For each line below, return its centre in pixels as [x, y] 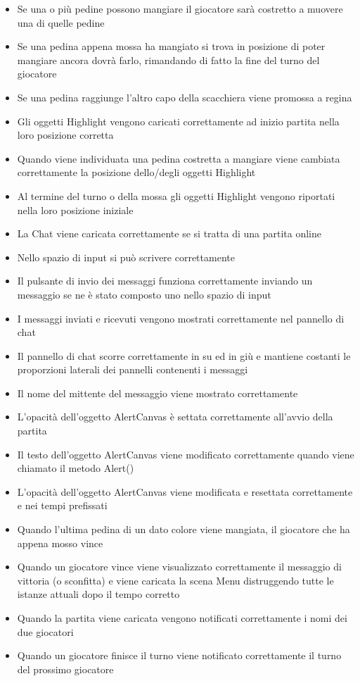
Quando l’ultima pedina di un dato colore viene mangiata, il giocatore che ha [184, 529]
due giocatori [45, 631]
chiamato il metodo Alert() [76, 468]
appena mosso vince [60, 543]
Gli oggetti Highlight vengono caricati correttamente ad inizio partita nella [178, 121]
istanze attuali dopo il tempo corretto [98, 594]
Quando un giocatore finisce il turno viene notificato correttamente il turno [179, 655]
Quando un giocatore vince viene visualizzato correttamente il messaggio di [179, 567]
